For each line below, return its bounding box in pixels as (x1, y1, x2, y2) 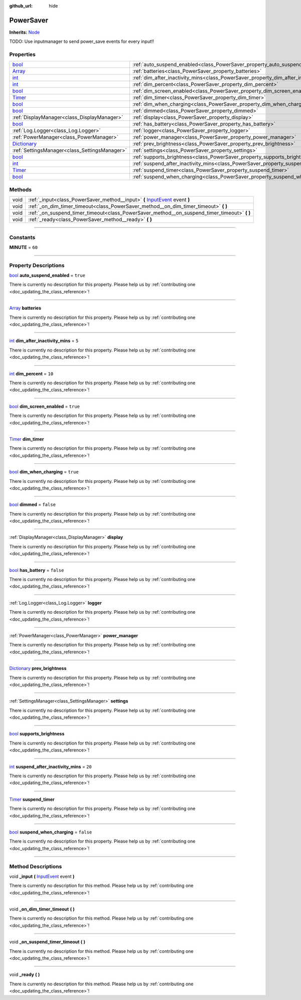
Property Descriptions (9, 262, 65, 269)
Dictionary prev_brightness (9, 665, 67, 672)
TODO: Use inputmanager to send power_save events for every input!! (9, 38, 155, 45)
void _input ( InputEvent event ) (9, 873, 75, 879)
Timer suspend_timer (9, 796, 55, 802)
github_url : (9, 3, 33, 9)
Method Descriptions (9, 863, 62, 870)
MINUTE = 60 (9, 244, 38, 250)
